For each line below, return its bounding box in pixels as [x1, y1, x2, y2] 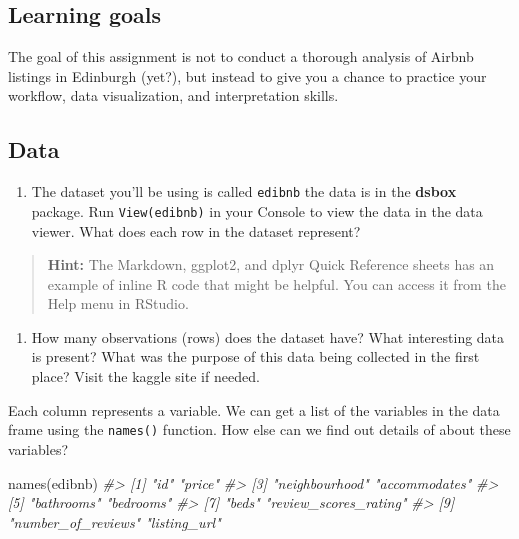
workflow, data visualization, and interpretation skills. [8, 85, 339, 106]
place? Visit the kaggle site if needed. [31, 366, 260, 387]
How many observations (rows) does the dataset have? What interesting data [31, 326, 505, 347]
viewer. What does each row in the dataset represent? [31, 220, 361, 241]
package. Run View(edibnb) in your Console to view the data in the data [31, 200, 483, 221]
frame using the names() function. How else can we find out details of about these [8, 419, 511, 440]
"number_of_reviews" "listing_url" [8, 511, 221, 532]
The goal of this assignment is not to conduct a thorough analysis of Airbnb [8, 46, 474, 67]
